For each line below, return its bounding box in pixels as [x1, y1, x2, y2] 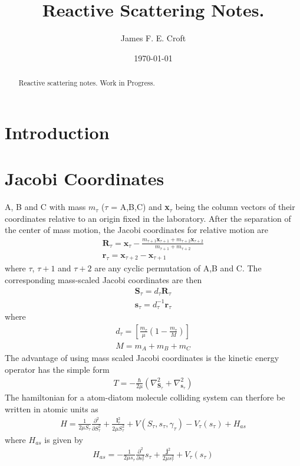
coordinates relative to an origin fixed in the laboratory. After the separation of [5, 212, 291, 224]
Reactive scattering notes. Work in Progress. [18, 78, 155, 88]
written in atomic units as [5, 403, 98, 415]
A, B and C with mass [5, 201, 86, 213]
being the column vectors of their [175, 201, 295, 213]
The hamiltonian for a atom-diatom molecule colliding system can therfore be [5, 391, 285, 403]
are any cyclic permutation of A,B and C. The [94, 262, 262, 274]
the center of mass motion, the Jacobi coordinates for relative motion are [5, 224, 269, 236]
